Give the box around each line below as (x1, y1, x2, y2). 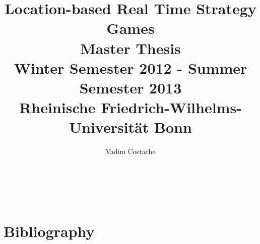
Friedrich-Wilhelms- (101, 97, 242, 118)
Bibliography (4, 221, 95, 241)
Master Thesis (80, 37, 181, 58)
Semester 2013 (79, 77, 182, 97)
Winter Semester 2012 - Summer (14, 57, 247, 78)
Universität (69, 117, 149, 137)
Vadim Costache (105, 146, 156, 157)
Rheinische (19, 97, 96, 118)
